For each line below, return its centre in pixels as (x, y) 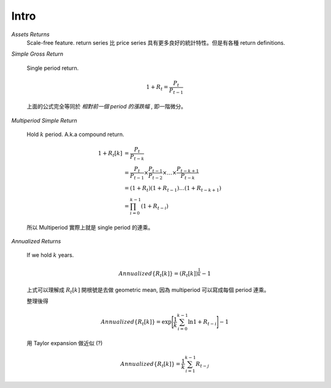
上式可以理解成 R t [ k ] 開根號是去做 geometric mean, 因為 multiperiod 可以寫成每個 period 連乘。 (148, 290)
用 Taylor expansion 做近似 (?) (65, 343)
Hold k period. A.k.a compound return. (76, 134)
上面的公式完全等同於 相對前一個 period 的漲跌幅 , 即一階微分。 (107, 107)
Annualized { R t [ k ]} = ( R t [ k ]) (158, 274)
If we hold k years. (50, 255)
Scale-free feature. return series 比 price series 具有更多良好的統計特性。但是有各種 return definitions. (156, 42)
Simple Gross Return (37, 54)
